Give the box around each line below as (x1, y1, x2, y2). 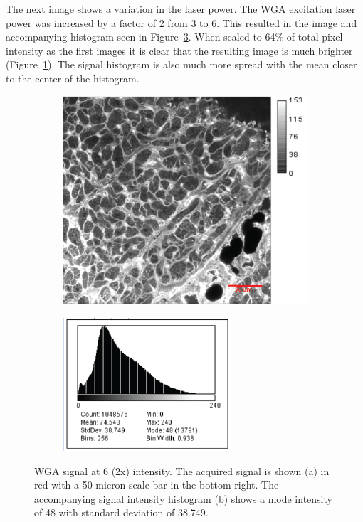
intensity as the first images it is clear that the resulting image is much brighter (6, 43, 353, 58)
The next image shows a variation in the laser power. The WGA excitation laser (6, 1, 356, 16)
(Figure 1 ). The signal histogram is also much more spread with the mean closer (6, 57, 357, 72)
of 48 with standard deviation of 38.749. (34, 505, 209, 520)
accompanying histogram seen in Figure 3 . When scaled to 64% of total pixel (6, 29, 343, 44)
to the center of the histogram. (6, 70, 140, 85)
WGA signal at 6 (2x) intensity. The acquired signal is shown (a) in (34, 463, 330, 478)
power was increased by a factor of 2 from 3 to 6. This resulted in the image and (6, 15, 357, 30)
